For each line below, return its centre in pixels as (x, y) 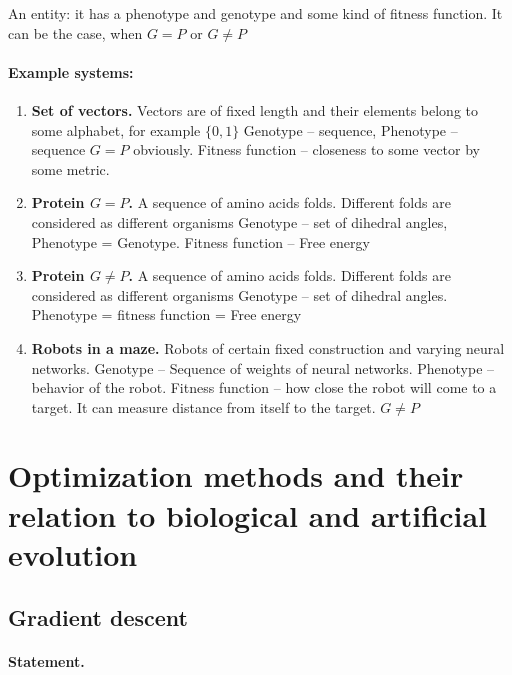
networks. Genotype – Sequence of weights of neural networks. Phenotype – (263, 367)
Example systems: (71, 71)
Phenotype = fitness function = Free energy (166, 314)
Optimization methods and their (236, 475)
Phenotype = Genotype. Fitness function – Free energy (200, 241)
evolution (73, 553)
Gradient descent (98, 617)
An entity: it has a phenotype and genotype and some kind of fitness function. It (255, 13)
